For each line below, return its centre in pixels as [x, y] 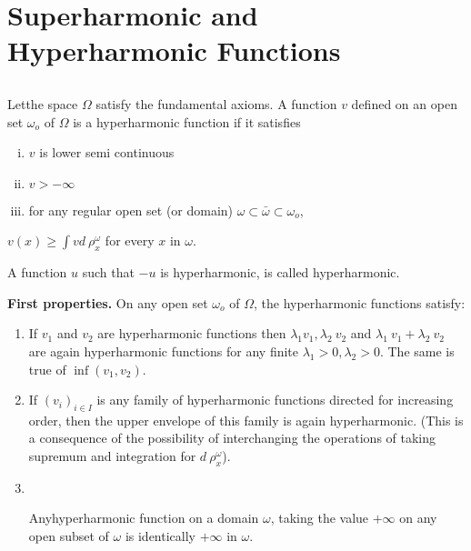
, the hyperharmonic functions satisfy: [360, 302]
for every [130, 240]
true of [47, 369]
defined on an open [404, 103]
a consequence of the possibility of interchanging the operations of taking [232, 438]
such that [108, 272]
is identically [160, 536]
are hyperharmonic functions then [192, 333]
